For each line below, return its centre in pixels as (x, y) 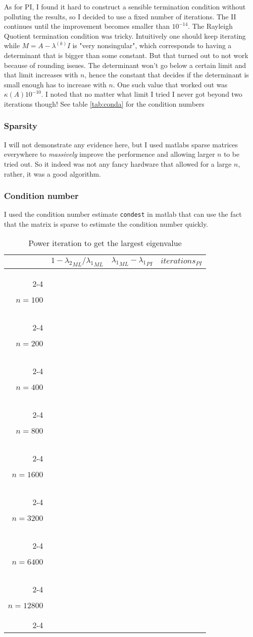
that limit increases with (41, 75)
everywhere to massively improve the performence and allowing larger (110, 154)
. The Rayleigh (210, 26)
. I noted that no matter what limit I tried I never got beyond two (142, 94)
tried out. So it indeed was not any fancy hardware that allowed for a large (118, 163)
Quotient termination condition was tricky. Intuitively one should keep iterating (125, 35)
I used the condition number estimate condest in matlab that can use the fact (123, 214)
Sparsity (21, 126)
